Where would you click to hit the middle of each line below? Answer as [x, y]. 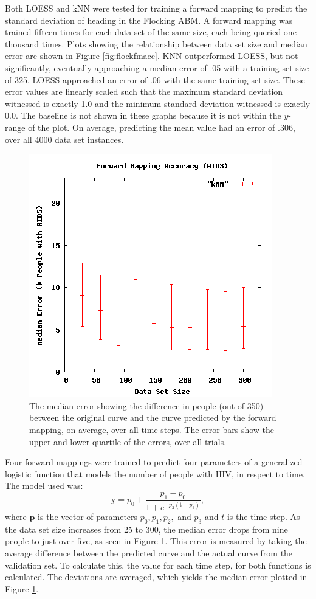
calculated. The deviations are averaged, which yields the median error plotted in [156, 577]
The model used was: [44, 486]
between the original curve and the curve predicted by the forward [153, 417]
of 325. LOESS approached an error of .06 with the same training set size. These [155, 79]
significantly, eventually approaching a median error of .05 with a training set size [157, 67]
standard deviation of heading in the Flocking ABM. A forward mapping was [149, 20]
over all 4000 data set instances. [64, 139]
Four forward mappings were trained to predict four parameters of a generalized [154, 462]
